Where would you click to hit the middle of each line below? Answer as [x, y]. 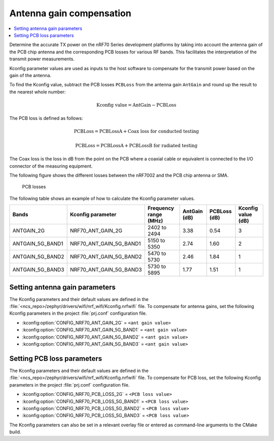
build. [15, 432]
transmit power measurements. [42, 59]
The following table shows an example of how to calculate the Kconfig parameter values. [102, 198]
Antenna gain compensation [70, 13]
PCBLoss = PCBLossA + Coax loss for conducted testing [136, 131]
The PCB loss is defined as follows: [46, 118]
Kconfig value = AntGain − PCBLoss [136, 105]
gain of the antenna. [30, 75]
